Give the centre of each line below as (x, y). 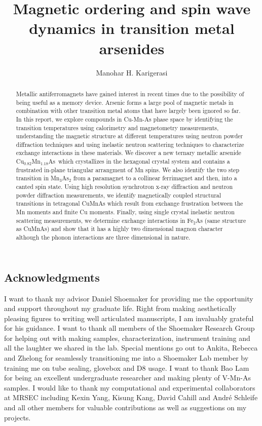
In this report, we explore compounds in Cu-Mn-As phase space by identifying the (124, 119)
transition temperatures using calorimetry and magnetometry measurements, (117, 127)
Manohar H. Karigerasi (132, 72)
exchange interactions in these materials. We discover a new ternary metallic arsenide (128, 153)
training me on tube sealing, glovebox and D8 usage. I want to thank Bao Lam (127, 367)
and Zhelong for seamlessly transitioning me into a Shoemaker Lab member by (126, 358)
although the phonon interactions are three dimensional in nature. (103, 237)
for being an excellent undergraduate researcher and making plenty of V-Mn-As (127, 378)
